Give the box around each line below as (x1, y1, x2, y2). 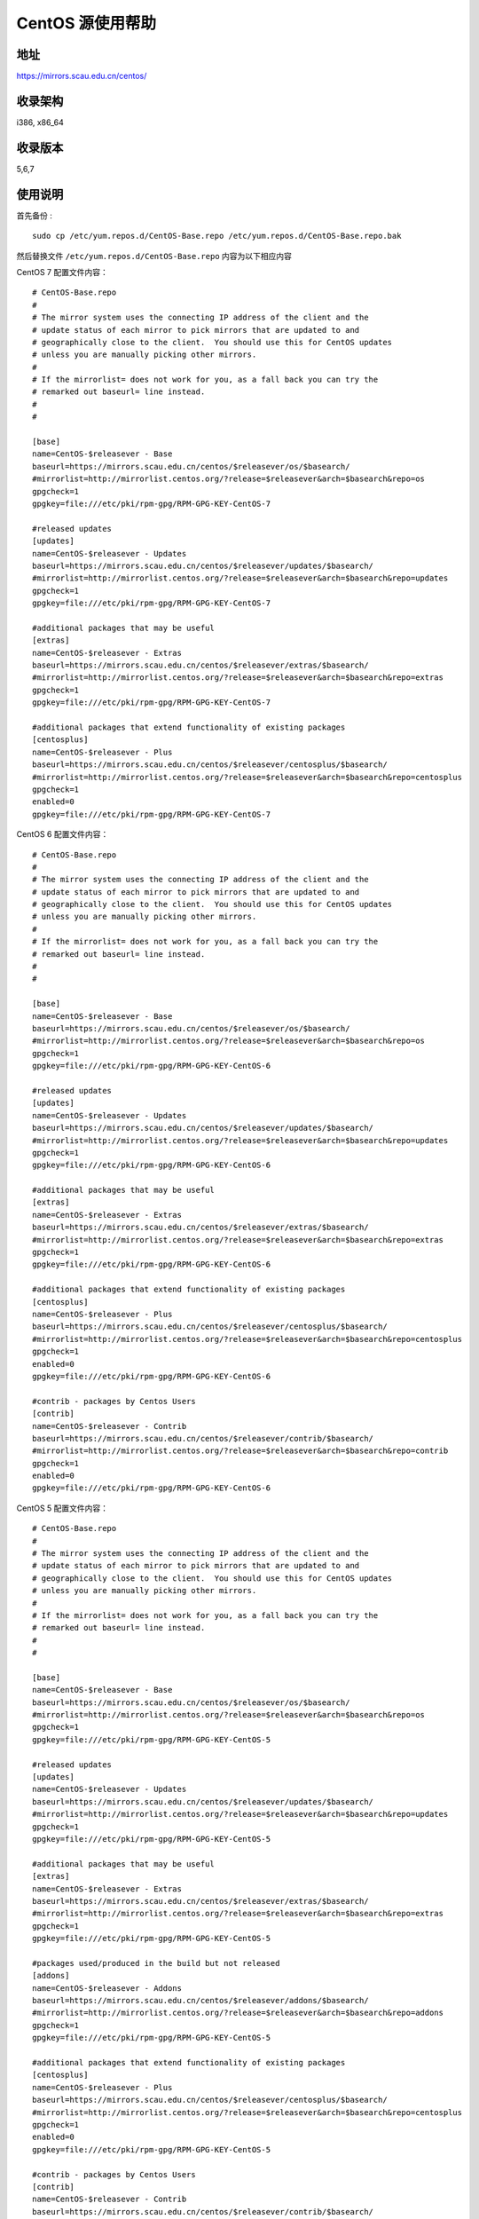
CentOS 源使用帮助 (16, 13, 157, 33)
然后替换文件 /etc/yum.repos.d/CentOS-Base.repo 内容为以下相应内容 (16, 250, 293, 261)
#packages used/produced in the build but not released (32, 1958, 280, 1968)
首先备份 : (16, 209, 52, 221)
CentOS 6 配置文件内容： (16, 829, 109, 840)
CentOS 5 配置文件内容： (16, 1503, 109, 1513)
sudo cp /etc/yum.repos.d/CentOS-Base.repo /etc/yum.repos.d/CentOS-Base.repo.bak (32, 231, 402, 241)
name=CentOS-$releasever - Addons (32, 1983, 182, 1993)
